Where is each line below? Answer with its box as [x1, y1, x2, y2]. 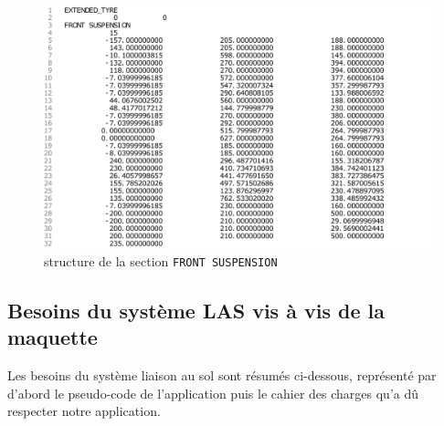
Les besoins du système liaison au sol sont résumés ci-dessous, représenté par [7, 366, 437, 385]
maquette [7, 323, 98, 351]
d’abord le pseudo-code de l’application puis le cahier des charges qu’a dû [7, 383, 419, 402]
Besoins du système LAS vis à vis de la [7, 296, 385, 324]
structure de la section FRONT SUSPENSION [44, 251, 278, 270]
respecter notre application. [7, 401, 161, 421]
